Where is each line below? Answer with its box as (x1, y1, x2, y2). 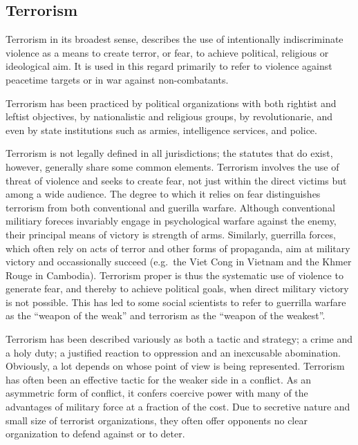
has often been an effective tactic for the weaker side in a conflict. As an (6, 372, 312, 386)
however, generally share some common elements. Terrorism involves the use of (6, 159, 339, 173)
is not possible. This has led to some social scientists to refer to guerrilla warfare (6, 294, 346, 309)
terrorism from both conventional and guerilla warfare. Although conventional (6, 200, 335, 214)
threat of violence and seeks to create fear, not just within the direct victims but (6, 173, 347, 187)
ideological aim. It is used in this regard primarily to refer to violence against (6, 59, 332, 73)
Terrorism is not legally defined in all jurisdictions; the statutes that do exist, (6, 146, 333, 160)
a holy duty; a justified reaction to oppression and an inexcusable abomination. (6, 345, 341, 359)
